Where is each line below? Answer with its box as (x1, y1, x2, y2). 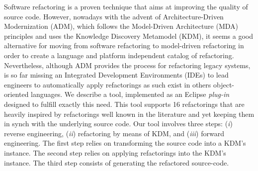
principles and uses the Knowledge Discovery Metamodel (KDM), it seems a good (4, 30, 254, 41)
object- (213, 79, 234, 89)
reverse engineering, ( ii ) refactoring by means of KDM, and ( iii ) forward (4, 128, 224, 138)
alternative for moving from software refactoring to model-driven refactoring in (4, 40, 244, 51)
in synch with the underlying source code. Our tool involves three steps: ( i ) (4, 118, 233, 129)
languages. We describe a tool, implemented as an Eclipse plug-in (31, 89, 230, 99)
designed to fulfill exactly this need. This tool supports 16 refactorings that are (4, 98, 245, 109)
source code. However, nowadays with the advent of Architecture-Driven (4, 11, 224, 21)
